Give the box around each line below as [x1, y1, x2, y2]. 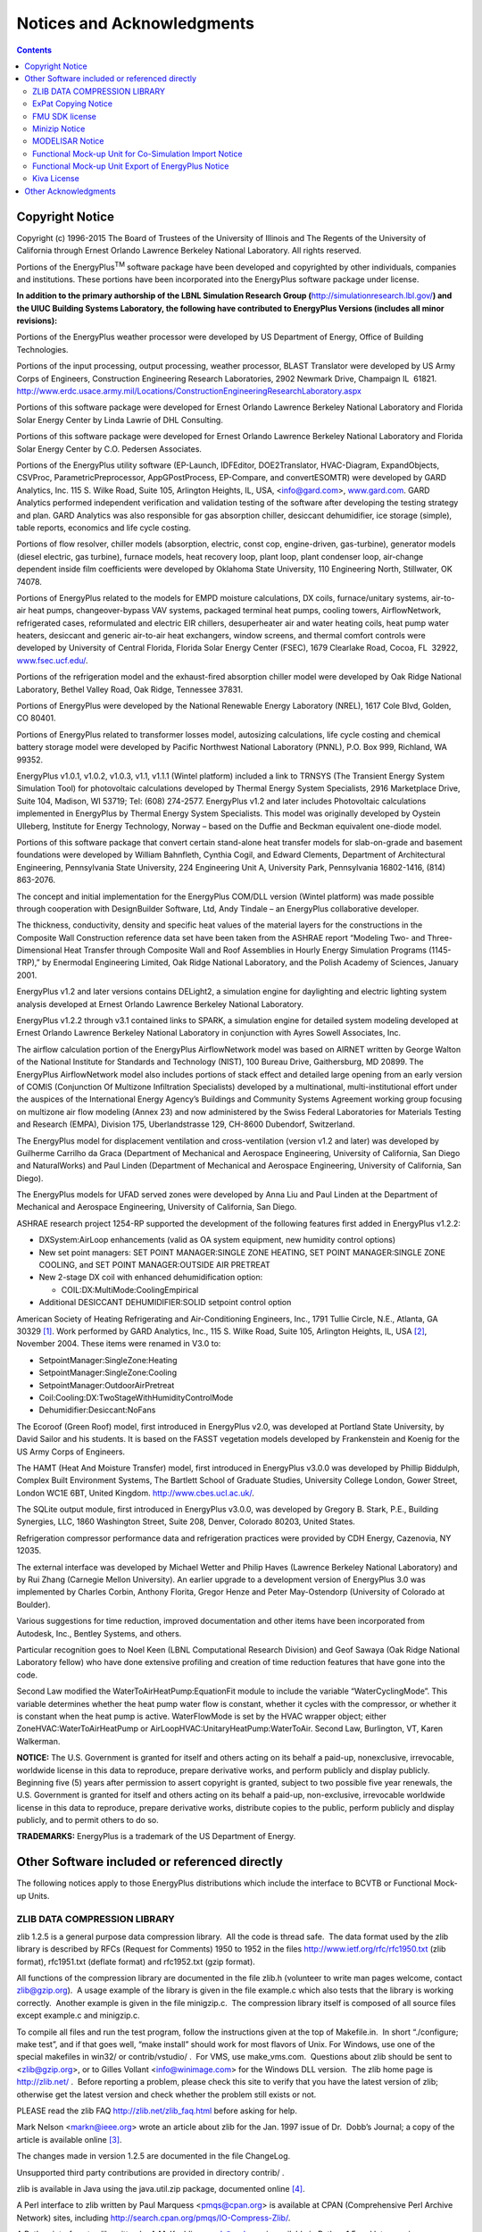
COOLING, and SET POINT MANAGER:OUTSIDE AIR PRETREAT [38, 1260, 271, 1270]
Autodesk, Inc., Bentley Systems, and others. [16, 1628, 182, 1638]
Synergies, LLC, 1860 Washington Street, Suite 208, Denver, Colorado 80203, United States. [16, 1516, 356, 1527]
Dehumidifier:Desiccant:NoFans [38, 1404, 156, 1415]
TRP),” [16, 957, 40, 968]
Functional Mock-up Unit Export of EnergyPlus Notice [32, 161, 229, 171]
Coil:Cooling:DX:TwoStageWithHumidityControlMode [38, 1392, 234, 1403]
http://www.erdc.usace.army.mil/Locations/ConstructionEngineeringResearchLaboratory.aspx [16, 386, 361, 396]
